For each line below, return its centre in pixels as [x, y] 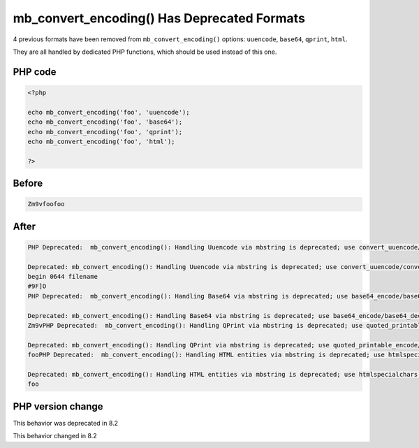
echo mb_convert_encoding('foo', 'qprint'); [105, 132]
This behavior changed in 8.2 [55, 436]
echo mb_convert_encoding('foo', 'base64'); [105, 122]
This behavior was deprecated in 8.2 [66, 423]
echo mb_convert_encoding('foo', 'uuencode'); [109, 112]
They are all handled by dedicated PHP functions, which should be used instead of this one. [145, 52]
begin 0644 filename [63, 277]
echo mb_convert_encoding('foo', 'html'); [101, 141]
